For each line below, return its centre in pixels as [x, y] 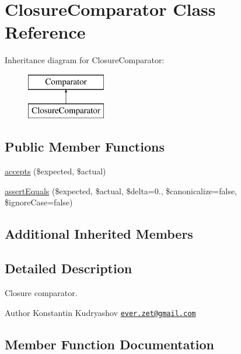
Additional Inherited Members [99, 234]
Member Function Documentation [110, 344]
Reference [45, 32]
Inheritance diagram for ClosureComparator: [85, 60]
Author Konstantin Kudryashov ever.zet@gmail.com [100, 312]
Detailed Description [69, 268]
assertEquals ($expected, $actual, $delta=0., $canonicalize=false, [121, 190]
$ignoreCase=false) [39, 202]
